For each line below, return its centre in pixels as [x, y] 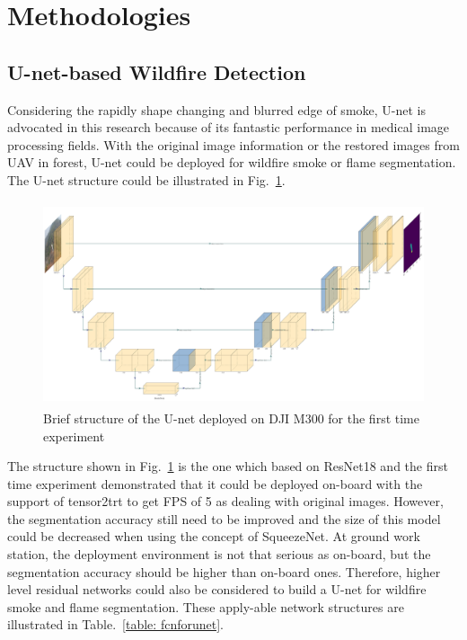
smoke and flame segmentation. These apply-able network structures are [206, 606]
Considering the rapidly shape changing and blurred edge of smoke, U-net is [216, 109]
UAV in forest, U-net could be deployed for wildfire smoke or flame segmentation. [232, 162]
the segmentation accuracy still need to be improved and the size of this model [224, 518]
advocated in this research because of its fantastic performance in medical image [229, 127]
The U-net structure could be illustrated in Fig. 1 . [146, 179]
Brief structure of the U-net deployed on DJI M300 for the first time [231, 418]
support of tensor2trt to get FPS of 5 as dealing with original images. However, [225, 501]
